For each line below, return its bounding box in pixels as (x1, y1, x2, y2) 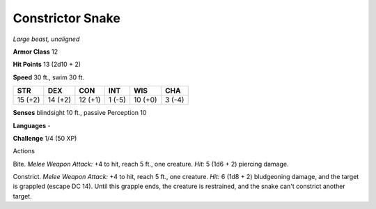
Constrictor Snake (13, 10, 121, 26)
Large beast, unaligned (13, 35, 80, 43)
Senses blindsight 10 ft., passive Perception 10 (13, 109, 147, 117)
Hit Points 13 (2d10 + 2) (13, 60, 81, 69)
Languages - (13, 121, 51, 130)
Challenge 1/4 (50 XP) (13, 134, 77, 142)
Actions (13, 147, 35, 155)
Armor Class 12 (13, 47, 58, 56)
